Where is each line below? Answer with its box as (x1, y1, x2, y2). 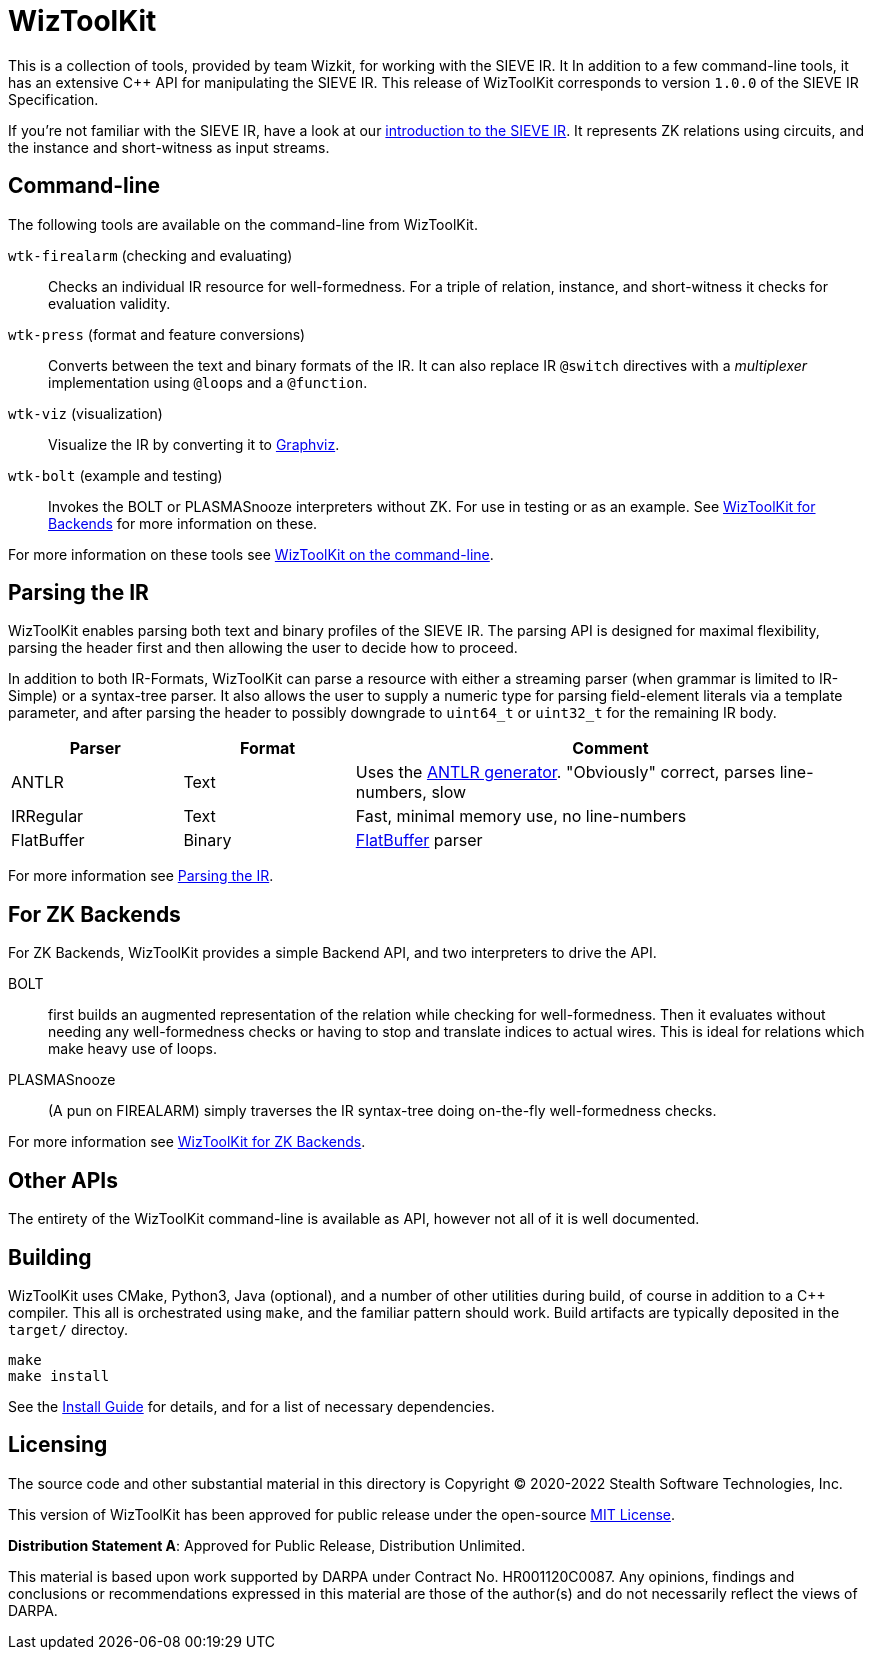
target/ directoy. (8, 1320, 128, 1338)
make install (8, 1367, 110, 1384)
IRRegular (11, 806, 84, 827)
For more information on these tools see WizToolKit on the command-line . (8, 545, 494, 563)
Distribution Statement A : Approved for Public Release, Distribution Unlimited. (8, 1536, 526, 1554)
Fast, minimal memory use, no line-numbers (355, 806, 687, 827)
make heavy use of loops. (48, 1040, 217, 1058)
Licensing (8, 1432, 108, 1458)
